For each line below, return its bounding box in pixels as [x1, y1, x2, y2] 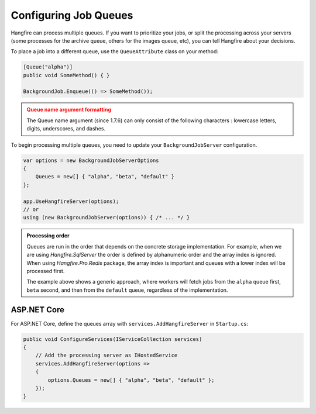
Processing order [26, 232, 70, 239]
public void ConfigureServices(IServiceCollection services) [23, 336, 202, 342]
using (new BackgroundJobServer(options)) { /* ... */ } [23, 214, 190, 221]
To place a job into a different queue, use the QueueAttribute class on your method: [11, 48, 219, 55]
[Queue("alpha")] [23, 64, 73, 70]
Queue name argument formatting [26, 106, 111, 113]
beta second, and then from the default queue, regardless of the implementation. [26, 287, 228, 294]
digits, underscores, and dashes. [26, 125, 105, 132]
